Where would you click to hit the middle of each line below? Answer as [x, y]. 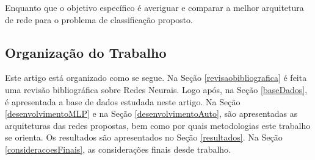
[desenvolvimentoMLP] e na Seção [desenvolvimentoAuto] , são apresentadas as [151, 113]
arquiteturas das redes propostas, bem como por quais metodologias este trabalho [158, 125]
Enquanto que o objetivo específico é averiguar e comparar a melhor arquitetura [154, 7]
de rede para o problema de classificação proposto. [99, 19]
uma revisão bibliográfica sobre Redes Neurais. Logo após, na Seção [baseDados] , [156, 89]
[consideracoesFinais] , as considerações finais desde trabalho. [118, 149]
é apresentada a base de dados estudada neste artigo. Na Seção [123, 101]
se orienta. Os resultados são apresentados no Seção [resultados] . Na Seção [144, 137]
